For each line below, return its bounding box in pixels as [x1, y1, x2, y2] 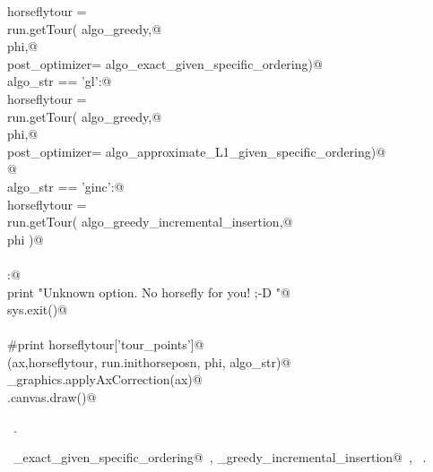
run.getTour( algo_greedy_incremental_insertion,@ [7, 212, 293, 231]
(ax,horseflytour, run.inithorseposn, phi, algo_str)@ [7, 352, 291, 371]
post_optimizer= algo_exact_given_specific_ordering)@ [7, 54, 323, 73]
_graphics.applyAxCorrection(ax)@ [7, 370, 203, 389]
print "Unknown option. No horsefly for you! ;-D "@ [7, 282, 290, 301]
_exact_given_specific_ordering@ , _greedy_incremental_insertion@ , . [13, 448, 427, 467]
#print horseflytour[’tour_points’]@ [7, 335, 204, 354]
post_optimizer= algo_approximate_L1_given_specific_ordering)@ [7, 142, 386, 160]
